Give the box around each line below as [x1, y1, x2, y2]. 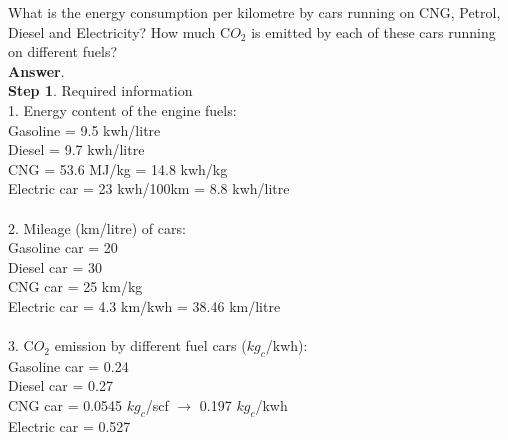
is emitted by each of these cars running [251, 21, 496, 42]
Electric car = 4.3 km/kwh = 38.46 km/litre [8, 295, 281, 316]
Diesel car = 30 [8, 256, 103, 277]
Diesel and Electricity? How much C [8, 21, 231, 42]
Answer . [8, 60, 65, 81]
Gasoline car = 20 [8, 237, 118, 258]
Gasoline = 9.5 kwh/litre [8, 119, 161, 140]
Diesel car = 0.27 [8, 375, 113, 396]
